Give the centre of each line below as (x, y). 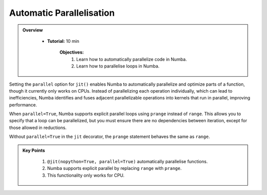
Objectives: (72, 52)
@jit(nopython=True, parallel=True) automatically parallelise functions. (127, 162)
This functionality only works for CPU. (86, 175)
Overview (33, 30)
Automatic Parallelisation (62, 13)
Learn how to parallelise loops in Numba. (118, 66)
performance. (23, 105)
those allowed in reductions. (38, 128)
